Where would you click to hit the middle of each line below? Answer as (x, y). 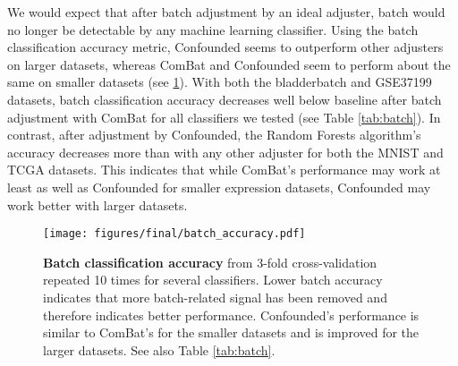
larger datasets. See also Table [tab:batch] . (159, 349)
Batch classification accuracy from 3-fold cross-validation (210, 262)
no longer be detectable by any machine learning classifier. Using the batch (213, 29)
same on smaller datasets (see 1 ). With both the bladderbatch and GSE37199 (220, 82)
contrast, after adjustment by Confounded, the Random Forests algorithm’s (214, 135)
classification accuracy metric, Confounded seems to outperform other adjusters (225, 47)
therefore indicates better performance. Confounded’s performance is (231, 315)
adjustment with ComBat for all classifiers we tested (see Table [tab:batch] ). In (224, 117)
